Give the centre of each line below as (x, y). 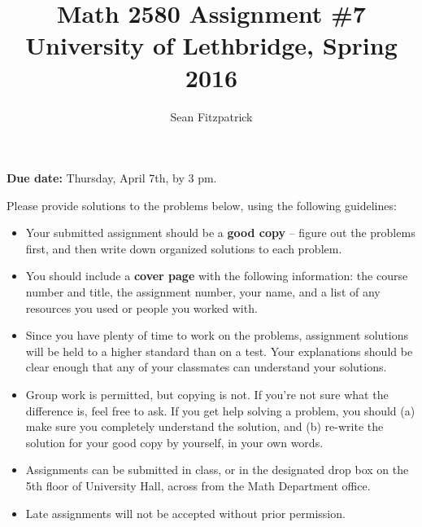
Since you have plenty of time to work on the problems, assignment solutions (217, 335)
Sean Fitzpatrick (211, 116)
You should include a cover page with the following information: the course (217, 276)
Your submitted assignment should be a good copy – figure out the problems (220, 233)
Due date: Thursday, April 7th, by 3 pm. (112, 178)
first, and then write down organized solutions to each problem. (184, 248)
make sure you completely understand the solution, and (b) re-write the (204, 426)
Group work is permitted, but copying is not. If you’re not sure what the (207, 395)
